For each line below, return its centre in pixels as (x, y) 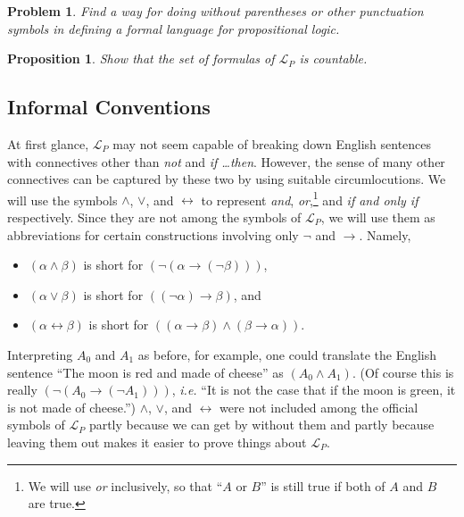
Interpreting (40, 354)
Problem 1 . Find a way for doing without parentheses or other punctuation (215, 11)
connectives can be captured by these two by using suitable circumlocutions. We (227, 179)
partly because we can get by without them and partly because (261, 425)
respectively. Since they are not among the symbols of (154, 217)
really (22, 390)
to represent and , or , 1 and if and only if (310, 198)
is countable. (333, 58)
